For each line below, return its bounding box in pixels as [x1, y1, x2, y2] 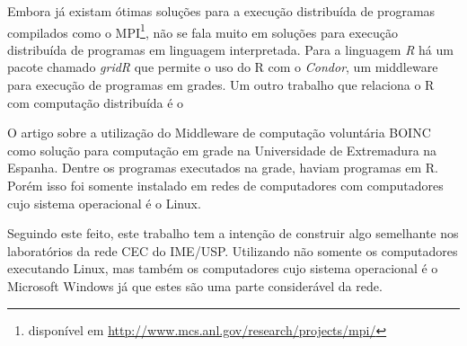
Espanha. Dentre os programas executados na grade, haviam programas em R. [7, 158, 438, 177]
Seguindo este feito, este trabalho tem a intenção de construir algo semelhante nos [7, 224, 459, 243]
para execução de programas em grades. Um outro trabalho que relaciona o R [7, 75, 435, 94]
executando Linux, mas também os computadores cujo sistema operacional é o [7, 259, 438, 278]
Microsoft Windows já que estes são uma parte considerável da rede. [7, 276, 383, 295]
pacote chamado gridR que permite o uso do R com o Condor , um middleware [7, 58, 438, 76]
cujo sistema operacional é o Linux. [7, 193, 201, 212]
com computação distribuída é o [7, 93, 184, 111]
